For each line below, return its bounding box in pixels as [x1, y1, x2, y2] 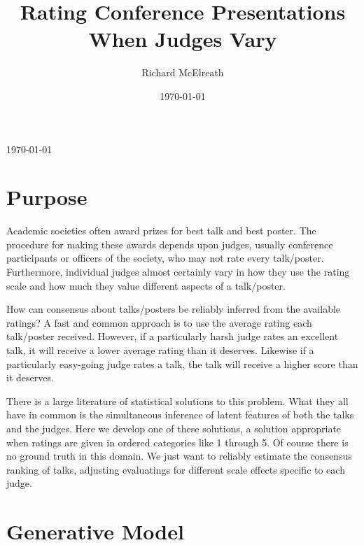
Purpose [6, 183, 87, 211]
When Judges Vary [88, 24, 277, 53]
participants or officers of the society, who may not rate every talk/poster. [6, 250, 324, 265]
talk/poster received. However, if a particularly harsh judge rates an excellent [6, 329, 339, 344]
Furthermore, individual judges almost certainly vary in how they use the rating [6, 264, 350, 278]
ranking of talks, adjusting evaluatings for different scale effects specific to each [6, 462, 345, 476]
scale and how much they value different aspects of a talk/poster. [6, 278, 286, 292]
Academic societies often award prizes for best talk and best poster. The [6, 223, 316, 238]
